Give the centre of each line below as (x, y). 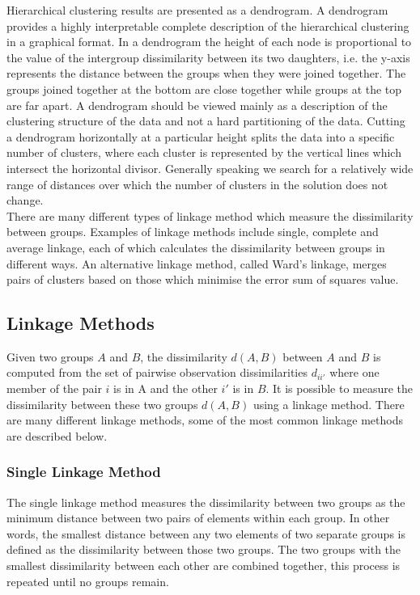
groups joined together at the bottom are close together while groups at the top (204, 89)
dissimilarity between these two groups (102, 404)
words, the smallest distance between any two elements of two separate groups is (206, 533)
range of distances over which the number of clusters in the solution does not (197, 184)
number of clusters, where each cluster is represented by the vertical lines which (204, 152)
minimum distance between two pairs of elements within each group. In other (198, 518)
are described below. (57, 435)
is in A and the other (165, 388)
